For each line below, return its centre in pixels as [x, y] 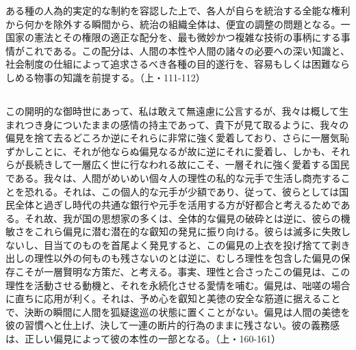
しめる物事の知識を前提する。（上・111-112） [105, 77]
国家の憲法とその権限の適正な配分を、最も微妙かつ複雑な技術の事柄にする [173, 37]
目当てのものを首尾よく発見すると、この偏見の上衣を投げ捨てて [187, 244]
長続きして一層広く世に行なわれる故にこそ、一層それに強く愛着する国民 [187, 164]
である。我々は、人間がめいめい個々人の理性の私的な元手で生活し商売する [173, 177]
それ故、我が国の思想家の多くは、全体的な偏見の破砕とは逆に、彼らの [182, 218]
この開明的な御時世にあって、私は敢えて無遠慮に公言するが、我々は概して [173, 110]
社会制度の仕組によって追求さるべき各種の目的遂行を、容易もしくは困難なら [178, 64]
